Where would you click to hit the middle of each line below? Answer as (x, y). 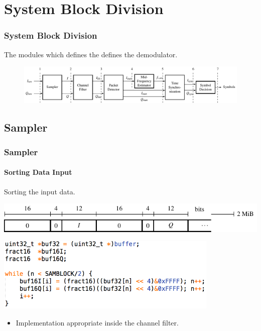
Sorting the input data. (40, 191)
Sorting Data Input (38, 172)
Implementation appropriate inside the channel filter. (97, 322)
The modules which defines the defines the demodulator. (91, 54)
